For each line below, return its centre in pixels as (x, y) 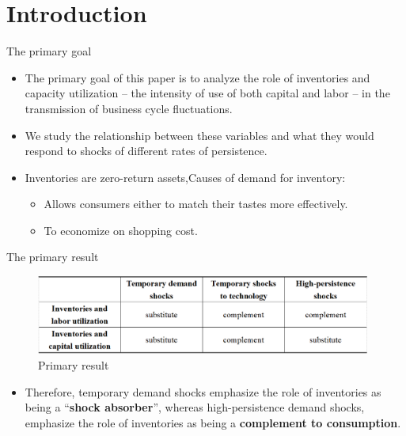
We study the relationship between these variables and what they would (199, 135)
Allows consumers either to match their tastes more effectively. (196, 204)
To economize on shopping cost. (121, 230)
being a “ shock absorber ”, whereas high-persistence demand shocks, (195, 407)
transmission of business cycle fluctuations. (129, 108)
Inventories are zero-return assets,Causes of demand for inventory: (185, 177)
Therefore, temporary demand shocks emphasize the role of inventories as (203, 391)
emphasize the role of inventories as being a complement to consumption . (213, 423)
